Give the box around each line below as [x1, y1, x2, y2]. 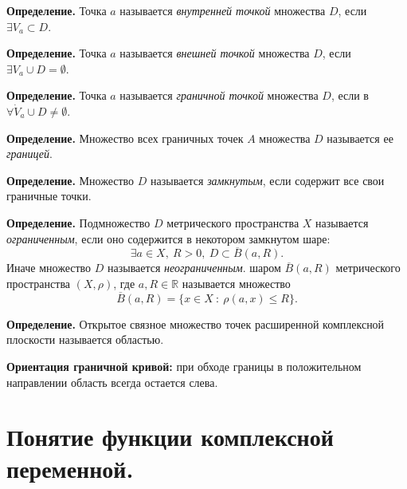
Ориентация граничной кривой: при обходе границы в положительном [6, 357, 362, 374]
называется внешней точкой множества [119, 45, 310, 61]
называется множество [182, 274, 291, 291]
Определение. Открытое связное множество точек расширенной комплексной [6, 315, 385, 332]
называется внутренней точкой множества [119, 2, 326, 18]
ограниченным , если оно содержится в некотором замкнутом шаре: [6, 230, 331, 246]
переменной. [6, 452, 134, 484]
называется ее [327, 129, 393, 146]
